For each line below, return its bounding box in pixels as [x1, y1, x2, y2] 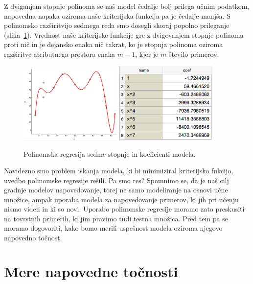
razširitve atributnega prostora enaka [4, 48, 115, 59]
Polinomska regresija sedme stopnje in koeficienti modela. [23, 149, 196, 159]
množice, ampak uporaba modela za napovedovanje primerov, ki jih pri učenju [4, 194, 239, 204]
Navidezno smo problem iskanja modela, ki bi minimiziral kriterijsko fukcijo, [4, 165, 233, 175]
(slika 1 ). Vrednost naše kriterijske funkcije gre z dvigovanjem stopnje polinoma [4, 29, 244, 40]
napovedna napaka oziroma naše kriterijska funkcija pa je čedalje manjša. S [4, 10, 230, 21]
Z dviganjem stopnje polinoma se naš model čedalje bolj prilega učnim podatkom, [4, 1, 250, 11]
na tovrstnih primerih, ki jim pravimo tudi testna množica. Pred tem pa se [4, 213, 228, 223]
